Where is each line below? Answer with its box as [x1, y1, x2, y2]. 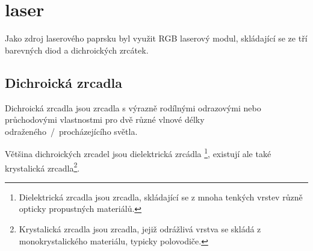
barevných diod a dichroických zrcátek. [5, 43, 149, 56]
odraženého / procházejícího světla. [5, 125, 138, 137]
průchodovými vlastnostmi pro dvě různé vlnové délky [5, 113, 205, 126]
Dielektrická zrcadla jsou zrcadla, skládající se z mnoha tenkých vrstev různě [19, 190, 303, 203]
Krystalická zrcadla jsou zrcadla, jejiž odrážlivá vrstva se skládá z [19, 222, 261, 235]
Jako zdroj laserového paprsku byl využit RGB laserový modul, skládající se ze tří [5, 32, 308, 45]
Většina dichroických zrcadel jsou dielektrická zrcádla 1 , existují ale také [5, 146, 271, 160]
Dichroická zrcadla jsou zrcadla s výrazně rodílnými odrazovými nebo [5, 101, 261, 114]
